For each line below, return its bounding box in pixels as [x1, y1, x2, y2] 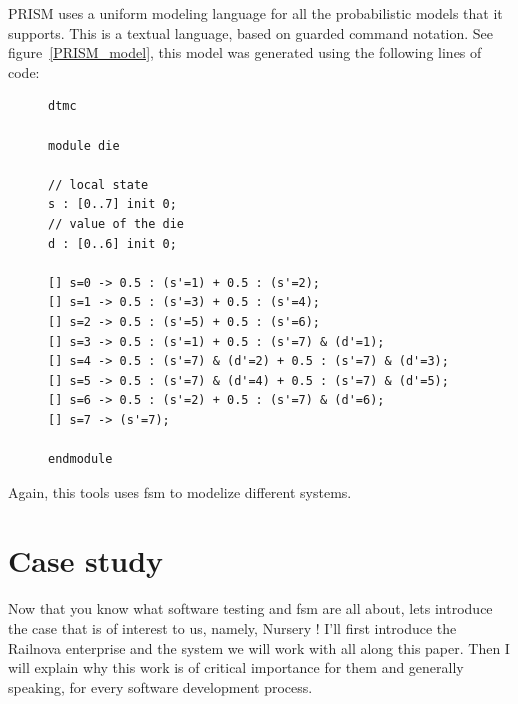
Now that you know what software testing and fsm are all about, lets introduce [8, 598, 493, 619]
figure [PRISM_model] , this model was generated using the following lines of [8, 42, 482, 63]
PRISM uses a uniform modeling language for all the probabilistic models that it [8, 3, 503, 23]
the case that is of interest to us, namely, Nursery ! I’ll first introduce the [8, 617, 457, 638]
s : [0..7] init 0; [48, 197, 177, 212]
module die [48, 138, 120, 153]
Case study [8, 540, 164, 581]
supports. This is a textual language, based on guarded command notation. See [8, 22, 494, 43]
